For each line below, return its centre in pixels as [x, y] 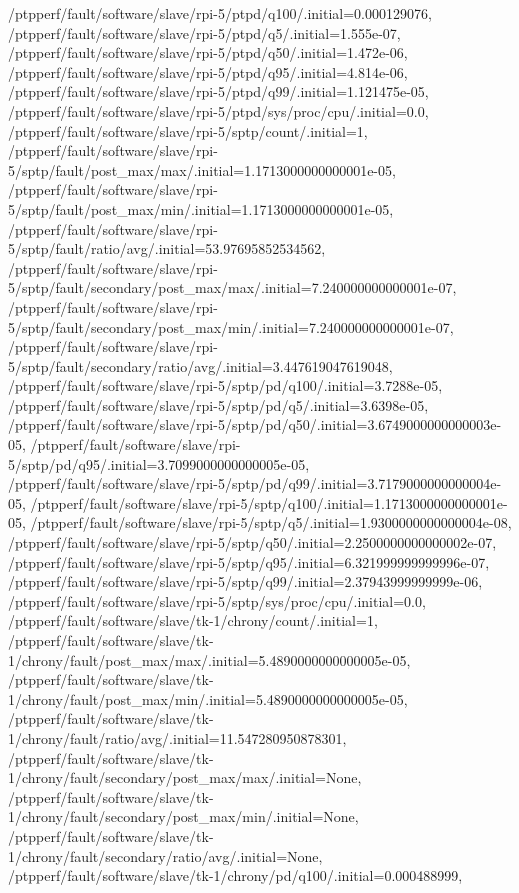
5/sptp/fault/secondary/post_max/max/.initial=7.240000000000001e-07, [232, 287]
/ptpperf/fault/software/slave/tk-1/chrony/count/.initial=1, [193, 620]
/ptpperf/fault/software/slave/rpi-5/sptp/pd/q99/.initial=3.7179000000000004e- [255, 483]
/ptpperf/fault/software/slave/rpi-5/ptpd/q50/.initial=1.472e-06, [208, 52]
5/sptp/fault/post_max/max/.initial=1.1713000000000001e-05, [202, 169]
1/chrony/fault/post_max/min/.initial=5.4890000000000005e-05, [208, 698]
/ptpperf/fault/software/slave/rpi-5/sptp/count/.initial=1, [188, 130]
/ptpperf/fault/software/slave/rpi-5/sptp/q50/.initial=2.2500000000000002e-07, [252, 542]
